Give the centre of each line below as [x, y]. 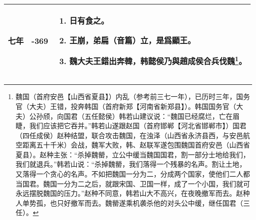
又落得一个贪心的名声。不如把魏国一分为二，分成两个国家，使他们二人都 [133, 174]
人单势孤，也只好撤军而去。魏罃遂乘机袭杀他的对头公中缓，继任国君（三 [133, 202]
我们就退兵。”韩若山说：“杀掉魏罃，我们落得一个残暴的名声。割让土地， [131, 164]
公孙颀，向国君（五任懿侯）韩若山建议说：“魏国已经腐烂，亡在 [131, 116]
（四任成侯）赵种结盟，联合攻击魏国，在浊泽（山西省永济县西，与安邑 [129, 135]
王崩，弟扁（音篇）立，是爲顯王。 [132, 40]
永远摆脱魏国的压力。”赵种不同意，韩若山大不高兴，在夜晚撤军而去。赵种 [133, 193]
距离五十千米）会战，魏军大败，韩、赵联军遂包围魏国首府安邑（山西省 [136, 145]
